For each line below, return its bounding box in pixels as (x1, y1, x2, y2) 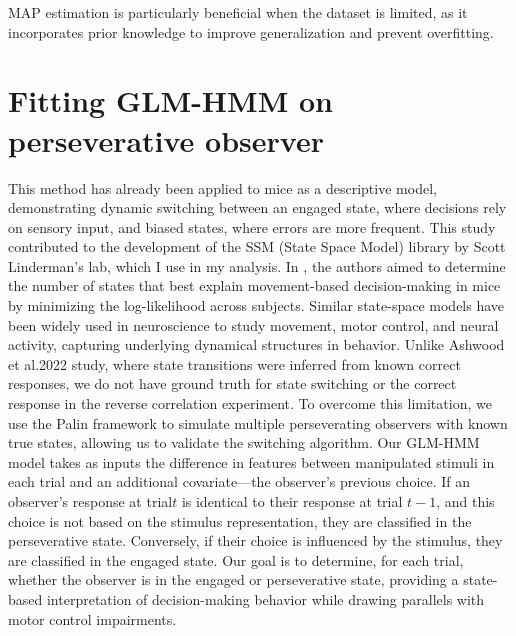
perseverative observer (8, 119, 324, 160)
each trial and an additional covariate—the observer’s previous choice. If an (8, 471, 471, 492)
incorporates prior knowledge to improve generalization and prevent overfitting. (8, 21, 494, 42)
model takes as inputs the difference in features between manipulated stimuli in (8, 451, 495, 472)
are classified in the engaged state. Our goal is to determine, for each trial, (8, 549, 464, 570)
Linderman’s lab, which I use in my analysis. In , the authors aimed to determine (8, 255, 506, 276)
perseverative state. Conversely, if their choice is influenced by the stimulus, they (8, 530, 503, 551)
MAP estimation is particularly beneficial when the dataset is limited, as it (8, 2, 468, 22)
